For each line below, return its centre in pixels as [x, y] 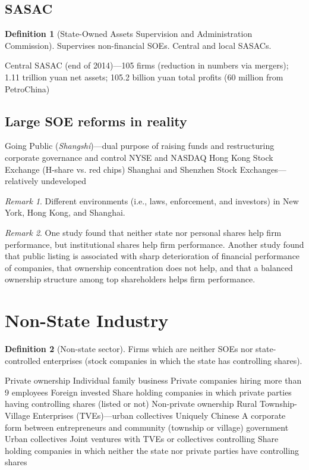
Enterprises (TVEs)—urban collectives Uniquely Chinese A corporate [159, 415]
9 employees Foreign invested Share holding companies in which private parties [148, 392]
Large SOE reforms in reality [96, 121]
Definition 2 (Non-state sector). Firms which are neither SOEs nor [129, 349]
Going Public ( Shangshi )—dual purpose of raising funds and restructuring [140, 146]
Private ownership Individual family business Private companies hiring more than [153, 380]
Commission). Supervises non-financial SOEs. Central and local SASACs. [138, 45]
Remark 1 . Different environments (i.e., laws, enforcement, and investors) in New [152, 200]
